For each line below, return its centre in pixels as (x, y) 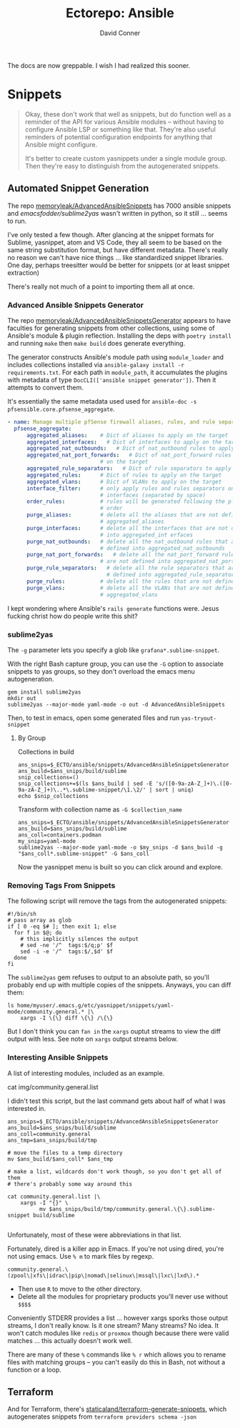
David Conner (120, 33)
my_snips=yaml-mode (47, 841)
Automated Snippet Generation (78, 188)
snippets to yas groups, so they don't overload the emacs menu (101, 671)
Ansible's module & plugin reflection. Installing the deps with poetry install (120, 335)
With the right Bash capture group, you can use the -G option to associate (115, 664)
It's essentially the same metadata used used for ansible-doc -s (102, 401)
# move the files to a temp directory (65, 1153)
